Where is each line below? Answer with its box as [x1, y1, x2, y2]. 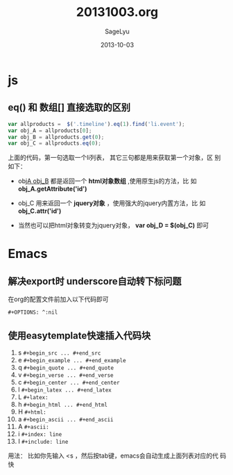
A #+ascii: [17, 422, 49, 431]
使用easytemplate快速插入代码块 [8, 330, 151, 341]
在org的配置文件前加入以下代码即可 [8, 295, 110, 303]
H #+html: [17, 408, 47, 416]
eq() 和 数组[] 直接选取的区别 [8, 102, 131, 113]
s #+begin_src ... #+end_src [17, 348, 101, 357]
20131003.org [76, 4, 159, 20]
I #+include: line [17, 437, 69, 446]
